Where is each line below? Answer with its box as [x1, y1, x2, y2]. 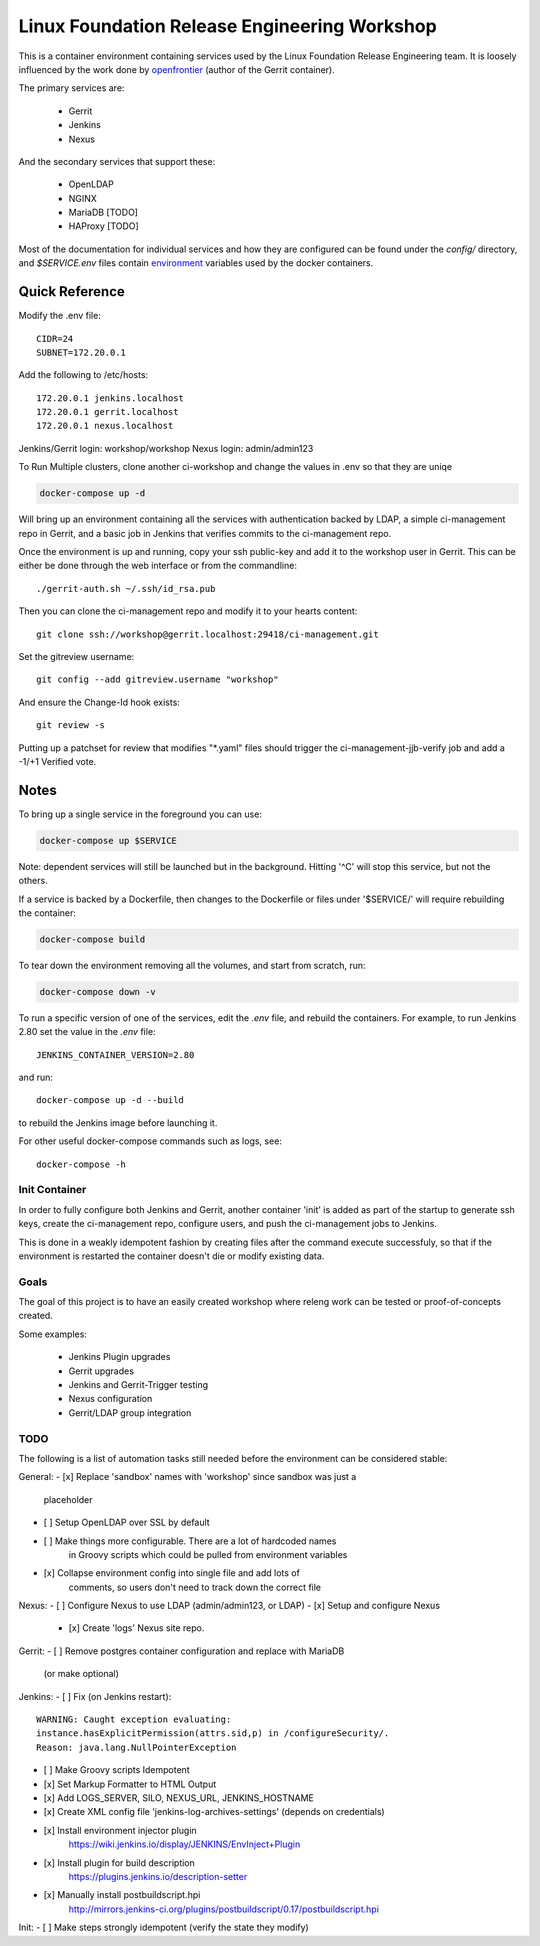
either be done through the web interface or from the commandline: [18, 560, 297, 572]
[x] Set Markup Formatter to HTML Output [43, 1778, 217, 1790]
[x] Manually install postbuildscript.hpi [43, 1889, 201, 1901]
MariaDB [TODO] [68, 206, 139, 219]
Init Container [18, 1183, 87, 1197]
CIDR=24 [36, 333, 74, 344]
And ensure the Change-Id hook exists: [18, 696, 180, 708]
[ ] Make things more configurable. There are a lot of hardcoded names [43, 1535, 337, 1547]
